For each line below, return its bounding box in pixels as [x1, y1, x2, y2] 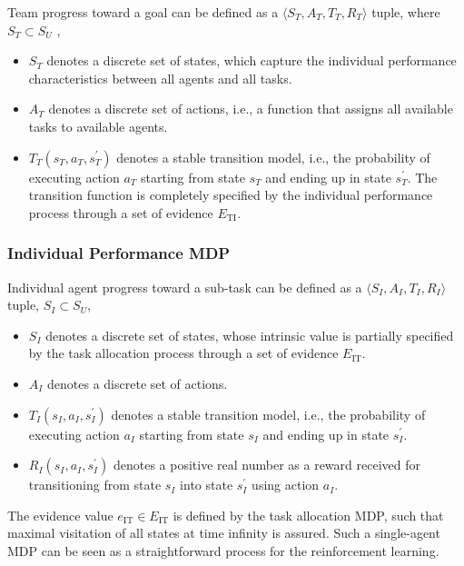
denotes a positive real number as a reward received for [113, 455, 420, 474]
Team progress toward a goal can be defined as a [7, 3, 279, 21]
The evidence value [7, 505, 114, 524]
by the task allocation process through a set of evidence [28, 343, 339, 362]
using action [252, 475, 320, 494]
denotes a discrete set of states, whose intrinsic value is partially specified [45, 325, 454, 344]
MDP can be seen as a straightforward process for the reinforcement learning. [7, 541, 439, 560]
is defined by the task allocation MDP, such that [173, 505, 444, 524]
